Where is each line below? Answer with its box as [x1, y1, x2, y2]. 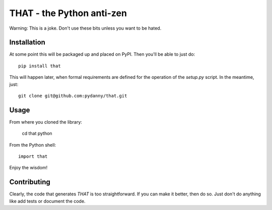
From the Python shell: [9, 142, 56, 148]
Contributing [9, 178, 50, 186]
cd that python [22, 131, 52, 137]
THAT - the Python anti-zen [9, 8, 127, 19]
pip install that [18, 63, 61, 69]
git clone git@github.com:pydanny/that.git [18, 93, 127, 99]
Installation [9, 38, 45, 47]
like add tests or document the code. [9, 198, 86, 204]
